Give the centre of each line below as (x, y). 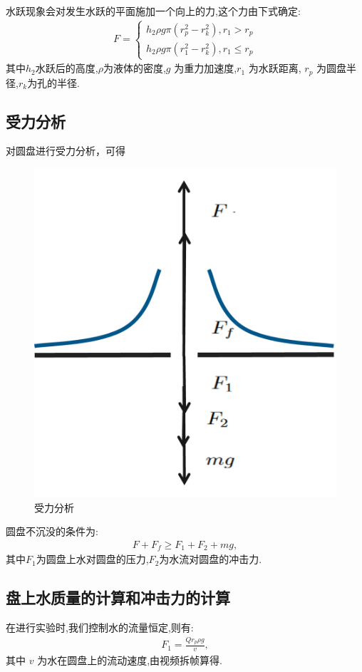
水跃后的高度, (67, 68)
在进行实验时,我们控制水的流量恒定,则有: (100, 627)
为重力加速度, (206, 68)
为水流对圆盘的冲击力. (211, 559)
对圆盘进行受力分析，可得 (66, 151)
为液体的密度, (134, 68)
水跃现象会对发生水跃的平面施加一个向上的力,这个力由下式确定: (153, 11)
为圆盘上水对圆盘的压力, (92, 559)
